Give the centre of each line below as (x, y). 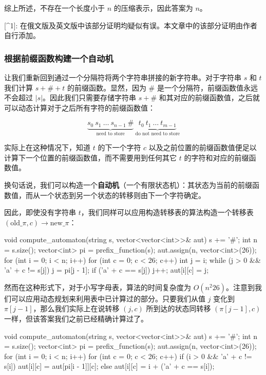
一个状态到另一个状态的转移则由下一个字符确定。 (122, 195)
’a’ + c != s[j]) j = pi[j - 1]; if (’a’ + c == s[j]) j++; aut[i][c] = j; (107, 270)
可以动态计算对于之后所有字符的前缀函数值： (80, 107)
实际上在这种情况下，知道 (47, 147)
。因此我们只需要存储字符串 (90, 97)
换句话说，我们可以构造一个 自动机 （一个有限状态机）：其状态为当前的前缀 (128, 185)
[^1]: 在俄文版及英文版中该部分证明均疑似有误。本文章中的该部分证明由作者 (131, 25)
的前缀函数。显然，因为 (107, 87)
